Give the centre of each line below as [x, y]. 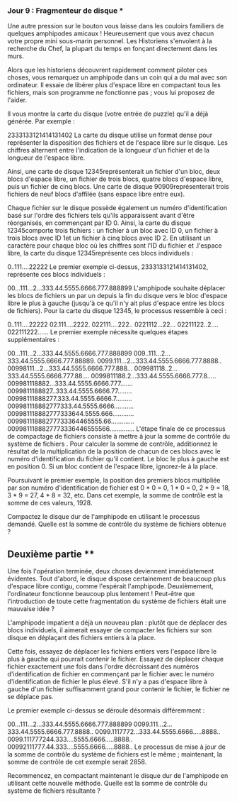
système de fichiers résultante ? [54, 791]
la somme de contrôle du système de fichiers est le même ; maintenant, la [115, 754]
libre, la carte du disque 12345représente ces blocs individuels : [100, 253]
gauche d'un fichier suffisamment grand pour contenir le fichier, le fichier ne [118, 689]
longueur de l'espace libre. [46, 158]
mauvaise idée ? [31, 609]
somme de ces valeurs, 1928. [50, 503]
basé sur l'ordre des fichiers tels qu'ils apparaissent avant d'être [101, 216]
